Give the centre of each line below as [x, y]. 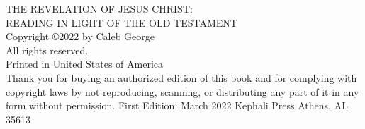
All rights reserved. [47, 50]
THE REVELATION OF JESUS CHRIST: [99, 8]
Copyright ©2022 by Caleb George [80, 36]
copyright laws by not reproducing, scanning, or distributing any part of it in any [182, 91]
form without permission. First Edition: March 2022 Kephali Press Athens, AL [177, 105]
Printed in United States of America [85, 64]
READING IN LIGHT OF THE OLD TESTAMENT [122, 22]
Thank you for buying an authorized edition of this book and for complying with [181, 77]
